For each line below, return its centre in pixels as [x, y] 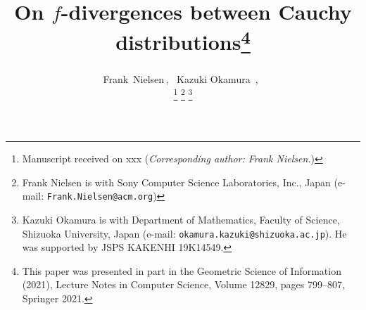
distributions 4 [183, 40]
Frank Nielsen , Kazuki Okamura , [181, 78]
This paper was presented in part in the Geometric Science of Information [182, 270]
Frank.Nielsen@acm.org [100, 197]
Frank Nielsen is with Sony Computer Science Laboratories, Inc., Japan [176, 182]
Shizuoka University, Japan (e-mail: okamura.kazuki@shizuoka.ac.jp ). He [184, 233]
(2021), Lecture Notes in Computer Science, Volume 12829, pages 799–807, [183, 284]
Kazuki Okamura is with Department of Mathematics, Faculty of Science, [181, 219]
